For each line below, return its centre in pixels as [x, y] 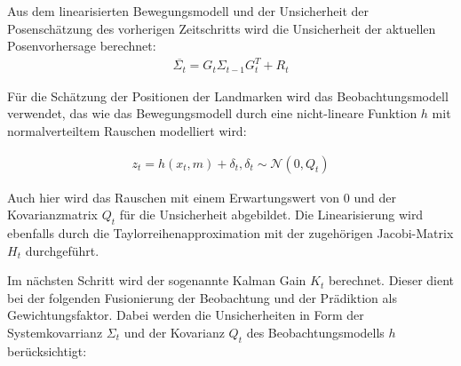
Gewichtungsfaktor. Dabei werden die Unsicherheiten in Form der [186, 315]
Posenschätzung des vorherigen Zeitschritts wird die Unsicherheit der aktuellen [222, 28]
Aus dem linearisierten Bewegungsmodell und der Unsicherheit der [188, 11]
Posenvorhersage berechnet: [82, 46]
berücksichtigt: [47, 350]
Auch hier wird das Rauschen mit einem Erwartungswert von [174, 197]
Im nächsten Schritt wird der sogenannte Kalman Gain [157, 280]
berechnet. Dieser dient [391, 280]
